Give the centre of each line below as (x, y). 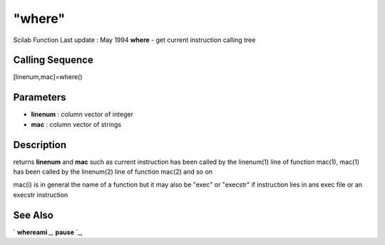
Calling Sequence (53, 60)
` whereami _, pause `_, (48, 232)
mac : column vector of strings (76, 124)
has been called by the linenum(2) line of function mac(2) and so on (113, 172)
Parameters (40, 97)
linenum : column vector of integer (82, 115)
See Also (33, 215)
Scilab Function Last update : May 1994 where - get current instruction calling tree (134, 40)
